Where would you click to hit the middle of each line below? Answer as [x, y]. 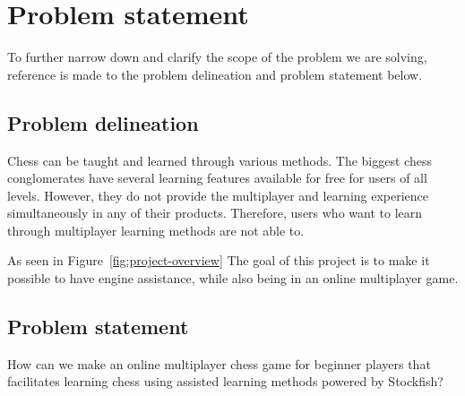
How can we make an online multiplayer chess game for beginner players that [219, 363]
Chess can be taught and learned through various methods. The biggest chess [220, 160]
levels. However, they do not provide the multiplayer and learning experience [218, 195]
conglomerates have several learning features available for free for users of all [217, 178]
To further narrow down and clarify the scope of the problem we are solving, [217, 57]
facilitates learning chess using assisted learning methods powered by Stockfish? [225, 381]
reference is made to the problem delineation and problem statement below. [215, 74]
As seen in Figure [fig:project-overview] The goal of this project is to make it [219, 260]
